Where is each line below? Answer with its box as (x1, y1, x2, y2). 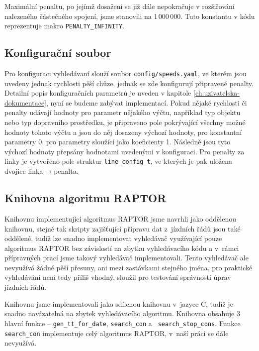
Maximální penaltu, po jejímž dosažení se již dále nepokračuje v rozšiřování (4, 1, 235, 11)
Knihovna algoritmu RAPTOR (4, 190, 167, 206)
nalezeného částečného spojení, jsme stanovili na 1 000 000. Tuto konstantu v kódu (4, 10, 255, 21)
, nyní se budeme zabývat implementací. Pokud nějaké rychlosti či (46, 97, 247, 108)
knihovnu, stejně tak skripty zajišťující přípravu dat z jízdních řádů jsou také (4, 223, 241, 234)
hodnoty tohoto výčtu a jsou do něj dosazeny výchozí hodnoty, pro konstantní (4, 126, 242, 137)
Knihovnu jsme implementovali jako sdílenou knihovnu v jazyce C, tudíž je (4, 298, 233, 309)
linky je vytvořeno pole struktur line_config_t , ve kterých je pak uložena (4, 156, 233, 166)
